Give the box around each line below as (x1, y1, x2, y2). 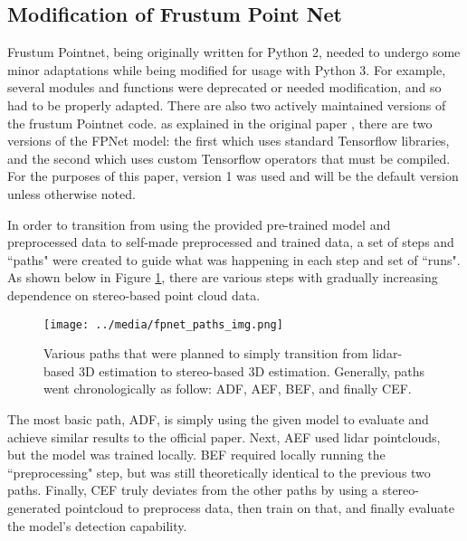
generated (7, 498, 62, 517)
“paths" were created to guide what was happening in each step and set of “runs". (7, 250, 461, 269)
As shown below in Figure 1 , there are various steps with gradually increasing (7, 268, 438, 287)
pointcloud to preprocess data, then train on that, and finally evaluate (64, 498, 454, 517)
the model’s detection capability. (7, 516, 187, 535)
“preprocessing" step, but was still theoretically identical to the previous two (7, 462, 431, 481)
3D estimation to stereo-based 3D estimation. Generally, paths (78, 361, 425, 380)
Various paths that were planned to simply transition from (43, 344, 368, 363)
